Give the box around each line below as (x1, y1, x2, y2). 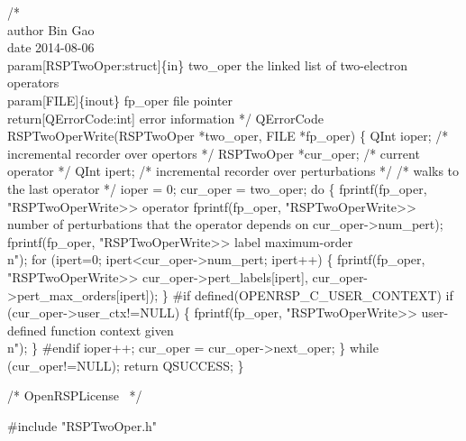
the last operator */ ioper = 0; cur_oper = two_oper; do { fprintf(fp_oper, (7, 179, 427, 198)
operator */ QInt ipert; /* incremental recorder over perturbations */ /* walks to (7, 161, 460, 180)
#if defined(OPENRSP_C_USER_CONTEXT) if (172, 285, 453, 304)
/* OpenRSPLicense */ (7, 386, 142, 405)
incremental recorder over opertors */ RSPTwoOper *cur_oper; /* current (7, 143, 420, 162)
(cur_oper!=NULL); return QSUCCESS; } (7, 355, 244, 374)
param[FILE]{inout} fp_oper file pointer (7, 90, 233, 109)
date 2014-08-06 (7, 38, 95, 57)
